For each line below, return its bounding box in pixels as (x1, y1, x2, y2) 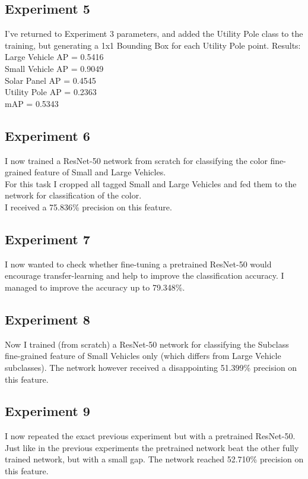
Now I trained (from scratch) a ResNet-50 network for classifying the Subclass (5, 338, 289, 350)
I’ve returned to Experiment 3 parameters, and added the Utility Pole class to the (5, 27, 303, 40)
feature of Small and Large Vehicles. (34, 166, 166, 178)
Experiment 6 (5, 126, 90, 144)
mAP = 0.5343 (5, 97, 59, 109)
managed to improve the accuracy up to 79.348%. (5, 281, 185, 293)
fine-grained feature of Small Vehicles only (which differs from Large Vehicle (5, 349, 281, 362)
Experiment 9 (5, 402, 90, 420)
